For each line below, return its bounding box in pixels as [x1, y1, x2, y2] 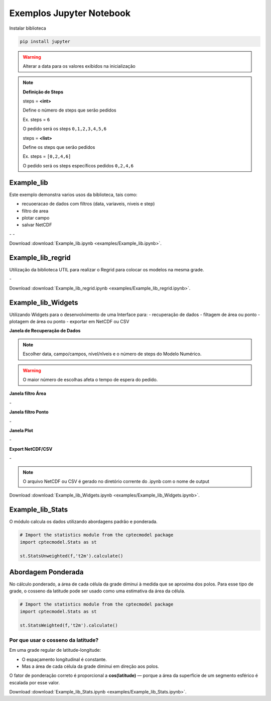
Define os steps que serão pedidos [23, 144, 95, 150]
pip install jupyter [20, 38, 70, 44]
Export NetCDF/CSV [9, 446, 53, 452]
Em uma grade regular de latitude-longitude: [9, 647, 101, 653]
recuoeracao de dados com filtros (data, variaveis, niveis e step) [22, 201, 155, 207]
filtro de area [22, 208, 49, 214]
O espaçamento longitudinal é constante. [22, 656, 107, 662]
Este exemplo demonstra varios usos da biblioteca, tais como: [9, 191, 138, 197]
